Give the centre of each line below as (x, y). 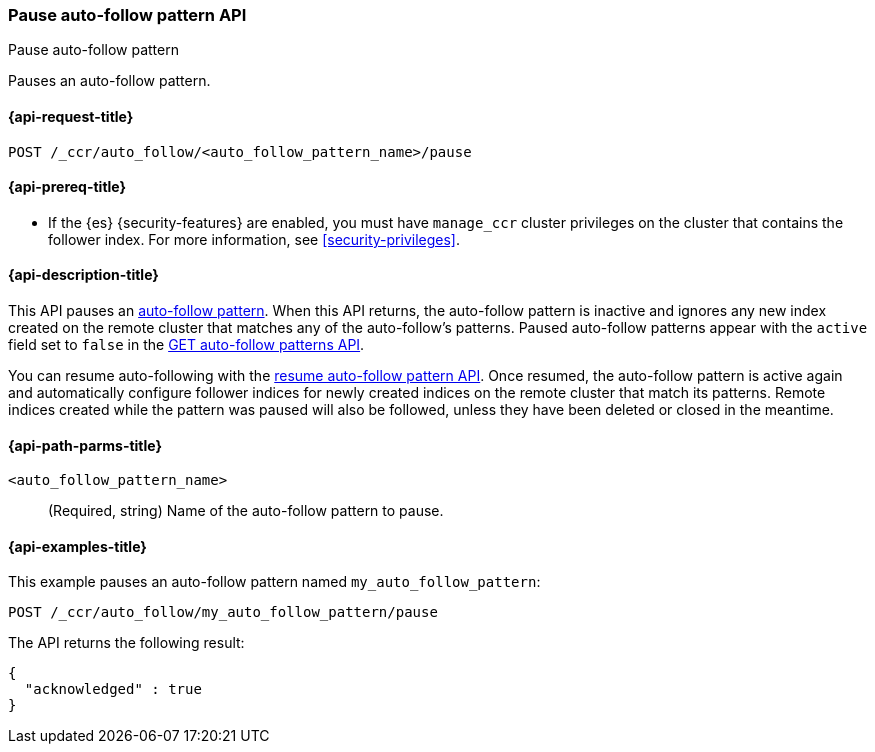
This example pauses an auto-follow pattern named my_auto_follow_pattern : (274, 582)
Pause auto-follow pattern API (127, 15)
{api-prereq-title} (67, 187)
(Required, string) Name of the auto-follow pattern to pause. (246, 511)
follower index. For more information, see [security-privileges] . (254, 239)
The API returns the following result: (126, 643)
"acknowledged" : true (113, 689)
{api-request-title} (71, 116)
